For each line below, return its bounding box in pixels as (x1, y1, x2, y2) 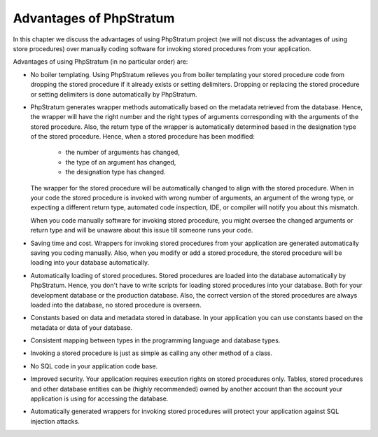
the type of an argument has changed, (65, 158, 176, 166)
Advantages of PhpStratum (13, 11, 175, 26)
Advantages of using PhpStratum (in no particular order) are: (13, 57, 188, 66)
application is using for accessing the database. (30, 394, 169, 403)
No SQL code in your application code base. (30, 361, 158, 370)
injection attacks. (30, 417, 80, 425)
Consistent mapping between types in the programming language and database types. (30, 336, 281, 345)
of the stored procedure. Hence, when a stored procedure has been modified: (30, 132, 255, 141)
